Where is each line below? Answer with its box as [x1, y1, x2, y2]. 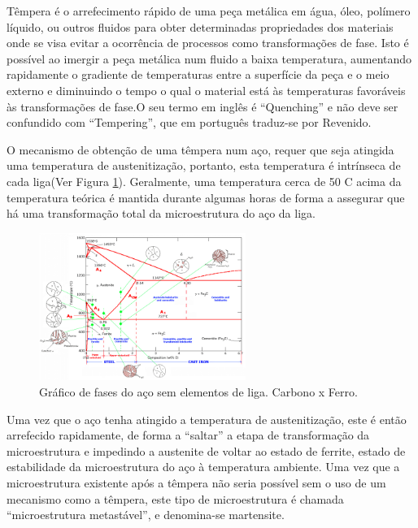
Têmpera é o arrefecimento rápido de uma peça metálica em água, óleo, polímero [7, 2, 411, 19]
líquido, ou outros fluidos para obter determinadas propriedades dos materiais [7, 18, 394, 35]
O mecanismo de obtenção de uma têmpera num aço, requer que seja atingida [7, 141, 394, 158]
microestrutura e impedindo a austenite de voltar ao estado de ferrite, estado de [7, 442, 406, 459]
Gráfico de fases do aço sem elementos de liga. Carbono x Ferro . [39, 383, 358, 400]
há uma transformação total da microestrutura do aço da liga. [7, 205, 316, 222]
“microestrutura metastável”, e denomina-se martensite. [7, 506, 285, 523]
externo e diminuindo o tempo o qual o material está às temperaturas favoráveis [7, 81, 406, 98]
